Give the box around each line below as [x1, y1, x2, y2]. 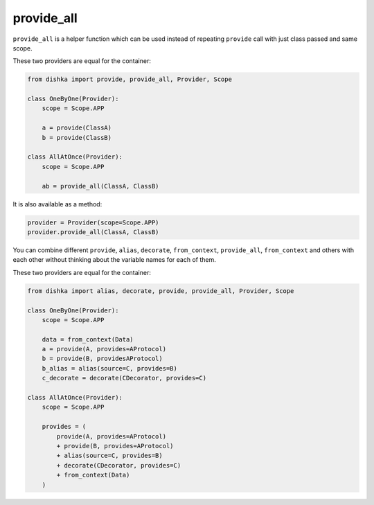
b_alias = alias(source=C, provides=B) [42, 364, 178, 372]
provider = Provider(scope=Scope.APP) [27, 218, 159, 227]
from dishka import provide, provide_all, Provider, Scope [27, 76, 232, 83]
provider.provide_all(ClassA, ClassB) [27, 228, 159, 236]
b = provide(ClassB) [42, 134, 112, 141]
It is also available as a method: [12, 200, 103, 208]
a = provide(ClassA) [42, 124, 112, 132]
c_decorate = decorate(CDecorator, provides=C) [42, 374, 207, 382]
